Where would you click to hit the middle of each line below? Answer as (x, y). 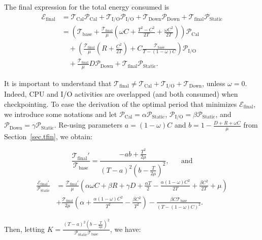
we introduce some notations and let (61, 114)
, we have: (125, 229)
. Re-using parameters (88, 125)
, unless (214, 83)
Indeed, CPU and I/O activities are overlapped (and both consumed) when (121, 94)
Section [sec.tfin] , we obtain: (48, 136)
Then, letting (25, 229)
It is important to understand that (58, 83)
